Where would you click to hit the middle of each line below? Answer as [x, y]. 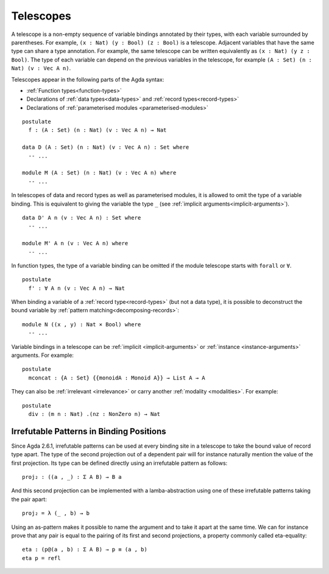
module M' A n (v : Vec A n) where [75, 243]
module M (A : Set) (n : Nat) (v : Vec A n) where [99, 173]
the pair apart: [29, 499]
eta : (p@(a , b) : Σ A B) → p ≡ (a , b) [85, 550]
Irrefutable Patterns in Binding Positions [89, 431]
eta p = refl [41, 558]
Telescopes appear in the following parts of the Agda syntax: [88, 79]
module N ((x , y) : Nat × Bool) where [82, 324]
